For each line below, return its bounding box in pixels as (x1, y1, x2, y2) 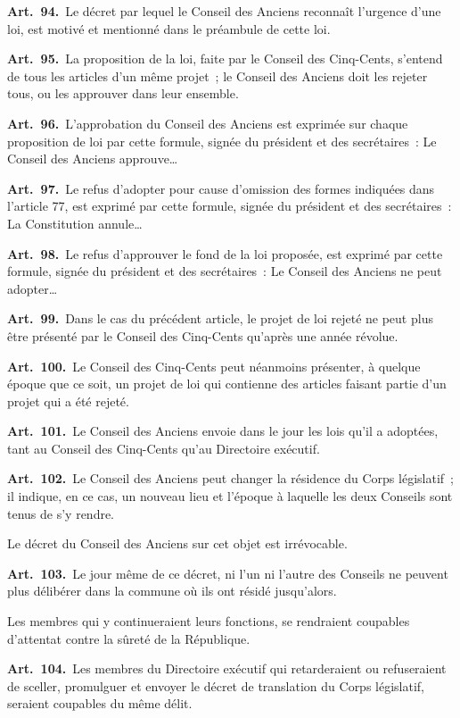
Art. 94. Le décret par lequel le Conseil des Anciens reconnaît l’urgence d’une (7, 2, 441, 20)
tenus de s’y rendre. (7, 504, 115, 522)
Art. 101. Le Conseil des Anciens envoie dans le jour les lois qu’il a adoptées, (7, 422, 439, 440)
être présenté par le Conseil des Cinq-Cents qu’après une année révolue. (7, 326, 398, 345)
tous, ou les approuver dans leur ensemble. (7, 84, 239, 103)
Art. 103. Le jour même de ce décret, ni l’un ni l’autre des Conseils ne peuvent (7, 564, 448, 582)
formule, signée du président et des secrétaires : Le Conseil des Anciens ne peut (7, 262, 442, 280)
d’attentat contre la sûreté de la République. (7, 629, 251, 647)
